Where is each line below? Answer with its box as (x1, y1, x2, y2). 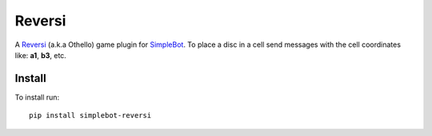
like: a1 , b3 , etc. (14, 50, 67, 60)
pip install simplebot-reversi (29, 111, 152, 120)
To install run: (14, 92, 60, 102)
